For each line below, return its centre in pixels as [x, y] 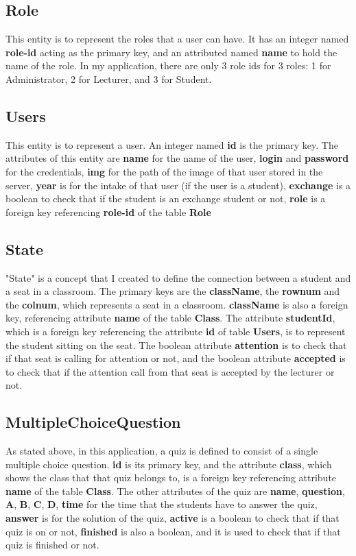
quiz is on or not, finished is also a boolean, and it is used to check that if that [173, 531]
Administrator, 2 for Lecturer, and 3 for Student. [109, 78]
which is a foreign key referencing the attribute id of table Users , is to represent [176, 331]
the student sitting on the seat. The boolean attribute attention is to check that [176, 345]
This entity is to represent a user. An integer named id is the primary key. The [172, 144]
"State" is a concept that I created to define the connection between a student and [178, 277]
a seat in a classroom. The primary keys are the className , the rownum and [173, 291]
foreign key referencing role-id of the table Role [108, 211]
